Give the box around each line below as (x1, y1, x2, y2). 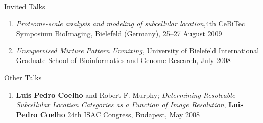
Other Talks (4, 72, 42, 82)
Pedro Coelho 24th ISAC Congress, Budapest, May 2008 (16, 109, 200, 119)
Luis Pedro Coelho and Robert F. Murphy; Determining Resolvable (16, 89, 235, 100)
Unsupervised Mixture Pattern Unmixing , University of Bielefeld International (16, 45, 259, 55)
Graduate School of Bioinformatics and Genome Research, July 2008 (16, 55, 231, 66)
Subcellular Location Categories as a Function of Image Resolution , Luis (16, 99, 244, 110)
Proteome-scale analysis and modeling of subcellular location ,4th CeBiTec (16, 18, 245, 28)
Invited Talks (4, 1, 45, 11)
